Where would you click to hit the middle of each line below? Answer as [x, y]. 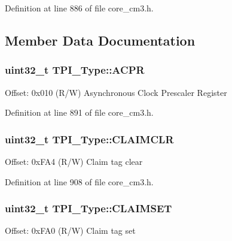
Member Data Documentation [100, 40]
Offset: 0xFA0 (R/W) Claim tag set [70, 231]
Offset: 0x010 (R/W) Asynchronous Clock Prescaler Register [116, 92]
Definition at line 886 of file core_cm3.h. [79, 8]
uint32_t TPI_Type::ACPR [75, 70]
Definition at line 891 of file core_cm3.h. [79, 112]
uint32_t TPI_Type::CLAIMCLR [89, 139]
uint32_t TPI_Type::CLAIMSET [88, 208]
